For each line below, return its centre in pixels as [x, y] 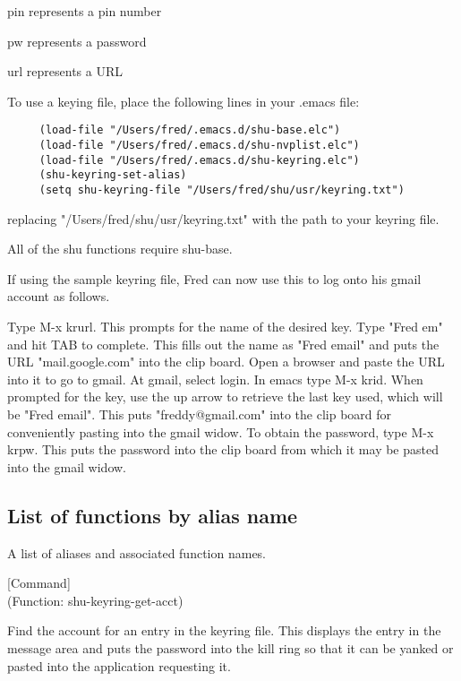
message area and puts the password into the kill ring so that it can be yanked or [230, 647]
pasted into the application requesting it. [119, 665]
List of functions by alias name [153, 515]
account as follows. [59, 296]
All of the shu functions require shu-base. [120, 249]
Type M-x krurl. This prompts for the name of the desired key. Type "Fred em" [225, 327]
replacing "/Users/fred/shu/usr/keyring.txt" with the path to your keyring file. [223, 218]
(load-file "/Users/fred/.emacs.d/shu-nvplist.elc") [199, 146]
